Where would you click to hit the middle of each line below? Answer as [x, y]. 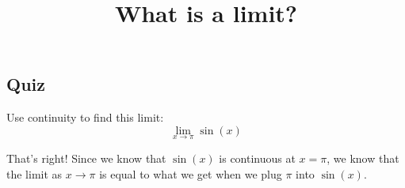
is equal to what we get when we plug [191, 173]
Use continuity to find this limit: [85, 117]
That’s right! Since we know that [86, 158]
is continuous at [257, 158]
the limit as [34, 173]
